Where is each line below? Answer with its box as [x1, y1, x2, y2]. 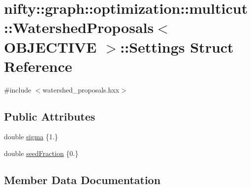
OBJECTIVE [4, 36, 97, 57]
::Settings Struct [120, 36, 234, 57]
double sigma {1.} [4, 131, 58, 142]
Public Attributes [4, 108, 95, 124]
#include [4, 84, 31, 94]
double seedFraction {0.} [4, 148, 79, 158]
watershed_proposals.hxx [42, 84, 120, 94]
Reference [4, 56, 72, 76]
